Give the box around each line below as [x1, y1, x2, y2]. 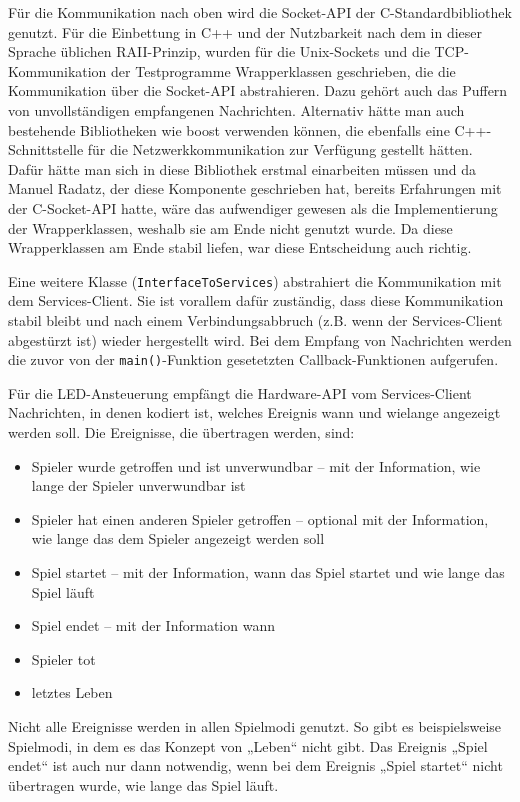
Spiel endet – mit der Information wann [31, 615, 275, 636]
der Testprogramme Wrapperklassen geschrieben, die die [111, 60, 456, 81]
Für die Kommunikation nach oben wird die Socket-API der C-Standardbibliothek [8, 2, 512, 22]
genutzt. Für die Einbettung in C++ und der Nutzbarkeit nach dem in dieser [8, 21, 483, 42]
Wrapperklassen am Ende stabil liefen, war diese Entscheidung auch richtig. [8, 237, 472, 258]
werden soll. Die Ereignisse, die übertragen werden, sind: [8, 422, 355, 442]
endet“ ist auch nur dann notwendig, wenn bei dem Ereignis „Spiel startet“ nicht [8, 755, 503, 776]
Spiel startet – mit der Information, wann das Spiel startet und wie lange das [31, 561, 505, 582]
